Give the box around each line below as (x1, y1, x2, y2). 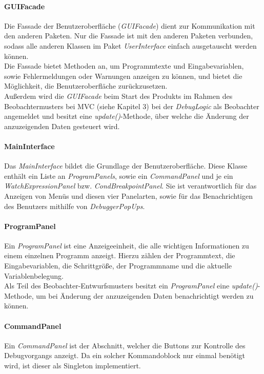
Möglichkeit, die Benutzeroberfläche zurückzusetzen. (4, 80, 168, 91)
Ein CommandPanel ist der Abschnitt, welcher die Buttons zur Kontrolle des (4, 340, 246, 350)
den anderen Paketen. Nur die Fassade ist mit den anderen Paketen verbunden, (4, 30, 253, 41)
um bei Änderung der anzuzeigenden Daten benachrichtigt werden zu (36, 290, 254, 301)
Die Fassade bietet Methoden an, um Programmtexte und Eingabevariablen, (4, 60, 244, 71)
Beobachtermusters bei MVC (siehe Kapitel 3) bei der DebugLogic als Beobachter (4, 100, 259, 111)
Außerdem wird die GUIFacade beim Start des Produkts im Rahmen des (4, 90, 233, 101)
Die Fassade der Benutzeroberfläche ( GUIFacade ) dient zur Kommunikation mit (4, 20, 255, 31)
